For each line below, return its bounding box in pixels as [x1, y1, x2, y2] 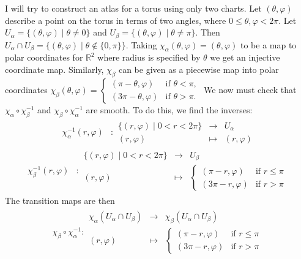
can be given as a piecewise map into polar [118, 63, 279, 76]
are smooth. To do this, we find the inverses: [86, 103, 253, 116]
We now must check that [204, 83, 297, 96]
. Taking [125, 38, 157, 51]
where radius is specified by [97, 51, 201, 64]
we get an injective [210, 51, 280, 64]
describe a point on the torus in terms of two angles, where [5, 13, 226, 26]
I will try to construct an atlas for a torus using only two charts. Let [5, 2, 262, 14]
